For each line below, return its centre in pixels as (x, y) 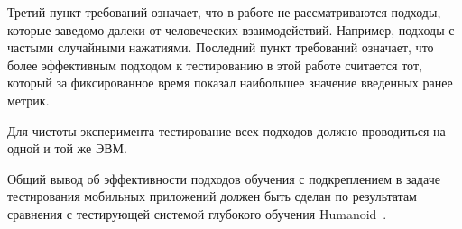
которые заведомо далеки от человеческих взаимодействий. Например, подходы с (231, 29)
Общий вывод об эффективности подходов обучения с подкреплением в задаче (224, 178)
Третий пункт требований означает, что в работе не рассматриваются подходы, (224, 12)
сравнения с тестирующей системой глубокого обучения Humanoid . (197, 213)
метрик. (28, 100)
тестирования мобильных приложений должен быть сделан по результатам (212, 196)
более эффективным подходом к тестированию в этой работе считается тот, (215, 64)
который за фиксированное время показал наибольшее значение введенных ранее (230, 82)
